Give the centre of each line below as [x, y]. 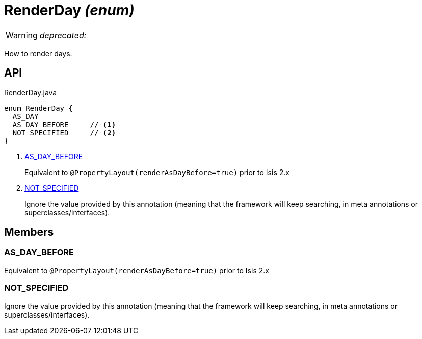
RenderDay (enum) [69, 10]
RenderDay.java [31, 92]
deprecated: [63, 35]
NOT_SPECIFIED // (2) [64, 132]
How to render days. [38, 53]
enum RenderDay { [38, 108]
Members [29, 232]
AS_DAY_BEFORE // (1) [64, 124]
